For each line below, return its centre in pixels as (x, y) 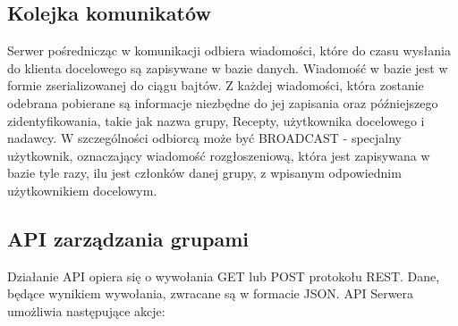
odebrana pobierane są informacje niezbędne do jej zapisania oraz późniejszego (223, 102)
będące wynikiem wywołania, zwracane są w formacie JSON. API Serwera (211, 293)
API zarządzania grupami (128, 238)
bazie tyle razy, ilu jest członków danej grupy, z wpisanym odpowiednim (204, 173)
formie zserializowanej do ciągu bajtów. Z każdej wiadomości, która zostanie (216, 85)
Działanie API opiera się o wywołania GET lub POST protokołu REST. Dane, (224, 276)
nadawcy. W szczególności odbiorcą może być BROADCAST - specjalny (205, 138)
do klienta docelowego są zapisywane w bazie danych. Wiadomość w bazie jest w (228, 67)
